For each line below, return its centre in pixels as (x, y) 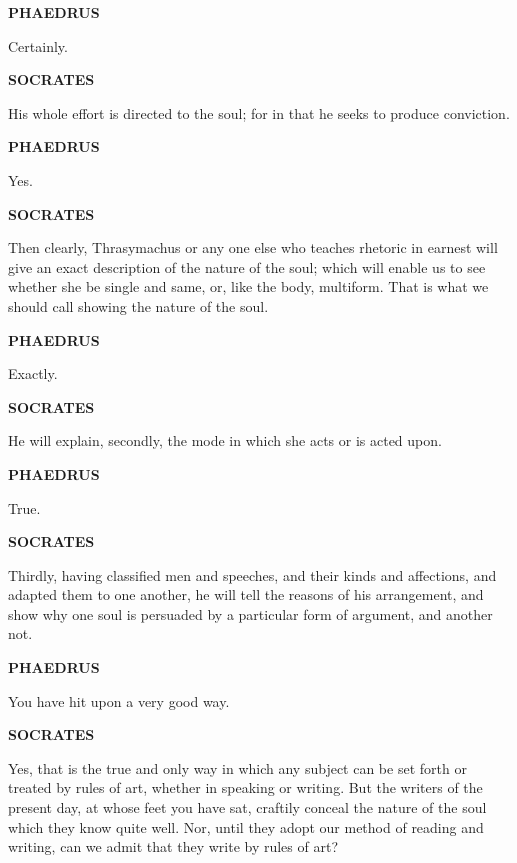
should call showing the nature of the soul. (138, 305)
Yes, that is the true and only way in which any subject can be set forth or (237, 767)
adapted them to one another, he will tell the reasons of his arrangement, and (246, 594)
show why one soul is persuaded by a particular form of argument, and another (250, 613)
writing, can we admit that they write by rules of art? (173, 846)
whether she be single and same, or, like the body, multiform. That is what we (248, 286)
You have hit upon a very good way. (119, 700)
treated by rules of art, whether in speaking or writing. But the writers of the (245, 787)
